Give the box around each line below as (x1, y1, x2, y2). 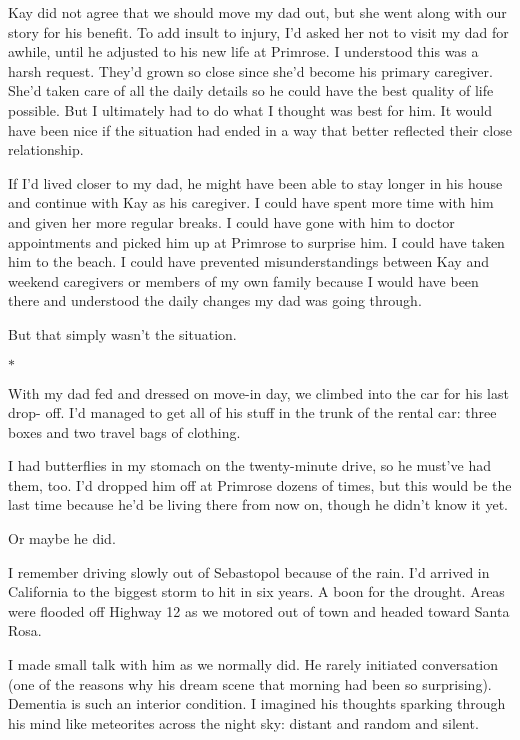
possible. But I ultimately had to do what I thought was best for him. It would (8, 99, 492, 120)
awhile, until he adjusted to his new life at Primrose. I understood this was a (8, 41, 479, 62)
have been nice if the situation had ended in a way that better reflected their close (8, 119, 512, 140)
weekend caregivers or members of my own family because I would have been (8, 270, 479, 291)
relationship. (8, 139, 84, 160)
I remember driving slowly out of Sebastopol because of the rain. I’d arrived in (8, 561, 490, 582)
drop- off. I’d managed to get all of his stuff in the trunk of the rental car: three (8, 402, 497, 423)
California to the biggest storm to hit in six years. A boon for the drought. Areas (8, 581, 505, 602)
